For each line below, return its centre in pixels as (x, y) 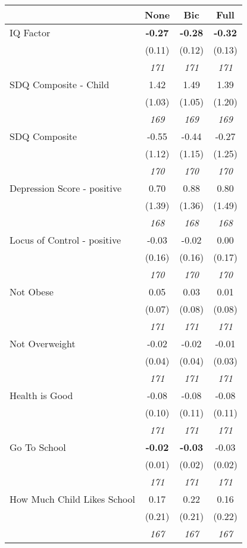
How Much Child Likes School (72, 499)
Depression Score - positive (66, 188)
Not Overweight (43, 343)
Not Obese (32, 292)
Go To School (38, 447)
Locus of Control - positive (65, 240)
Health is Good (41, 395)
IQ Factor (30, 32)
